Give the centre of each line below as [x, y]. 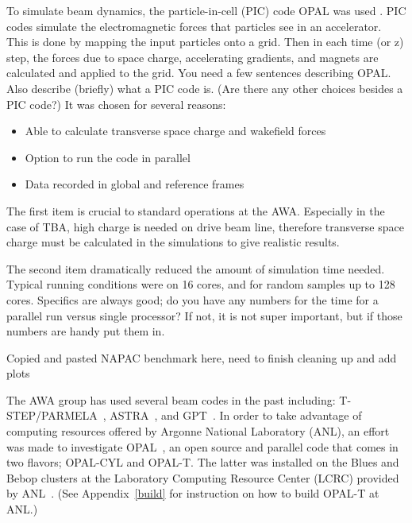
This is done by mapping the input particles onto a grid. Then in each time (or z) [205, 42]
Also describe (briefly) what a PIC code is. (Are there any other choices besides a [205, 88]
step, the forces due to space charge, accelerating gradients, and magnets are [193, 57]
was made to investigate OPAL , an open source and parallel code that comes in [202, 446]
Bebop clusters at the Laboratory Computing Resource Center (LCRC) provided [203, 477]
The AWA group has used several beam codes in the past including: [171, 399]
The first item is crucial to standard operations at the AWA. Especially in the [196, 210]
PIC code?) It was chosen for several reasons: [116, 104]
